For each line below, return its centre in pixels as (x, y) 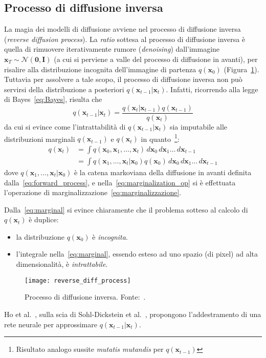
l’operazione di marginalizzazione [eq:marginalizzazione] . (93, 192)
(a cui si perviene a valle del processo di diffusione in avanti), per (156, 59)
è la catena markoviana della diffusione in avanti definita (163, 172)
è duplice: (44, 219)
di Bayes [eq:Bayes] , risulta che (53, 99)
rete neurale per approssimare (51, 324)
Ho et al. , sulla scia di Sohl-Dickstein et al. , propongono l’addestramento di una (133, 314)
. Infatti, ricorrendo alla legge (212, 89)
